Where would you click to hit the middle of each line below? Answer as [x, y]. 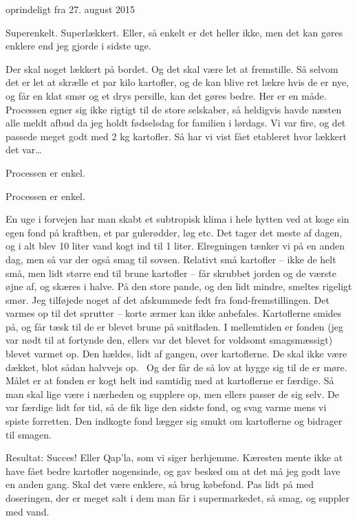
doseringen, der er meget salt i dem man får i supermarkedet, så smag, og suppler [178, 498]
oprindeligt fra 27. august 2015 [71, 9]
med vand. [28, 511]
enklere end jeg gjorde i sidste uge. [78, 46]
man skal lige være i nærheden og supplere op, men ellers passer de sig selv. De [173, 393]
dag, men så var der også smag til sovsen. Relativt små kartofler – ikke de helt [171, 259]
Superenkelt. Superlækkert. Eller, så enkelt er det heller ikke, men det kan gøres [174, 32]
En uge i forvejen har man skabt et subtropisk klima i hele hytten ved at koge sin [177, 219]
